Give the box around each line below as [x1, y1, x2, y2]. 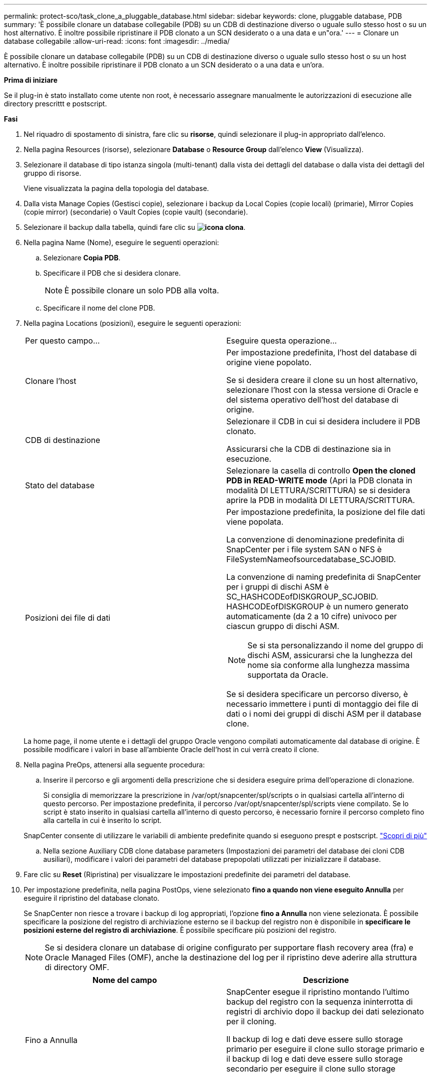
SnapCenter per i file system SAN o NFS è [226, 544, 382, 554]
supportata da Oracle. [247, 670, 328, 680]
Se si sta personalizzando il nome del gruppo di [247, 640, 423, 650]
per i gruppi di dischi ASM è [226, 582, 329, 592]
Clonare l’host [25, 376, 76, 386]
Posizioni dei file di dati [25, 613, 111, 623]
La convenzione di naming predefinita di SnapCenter [226, 572, 421, 582]
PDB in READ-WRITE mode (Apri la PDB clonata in [226, 475, 413, 485]
